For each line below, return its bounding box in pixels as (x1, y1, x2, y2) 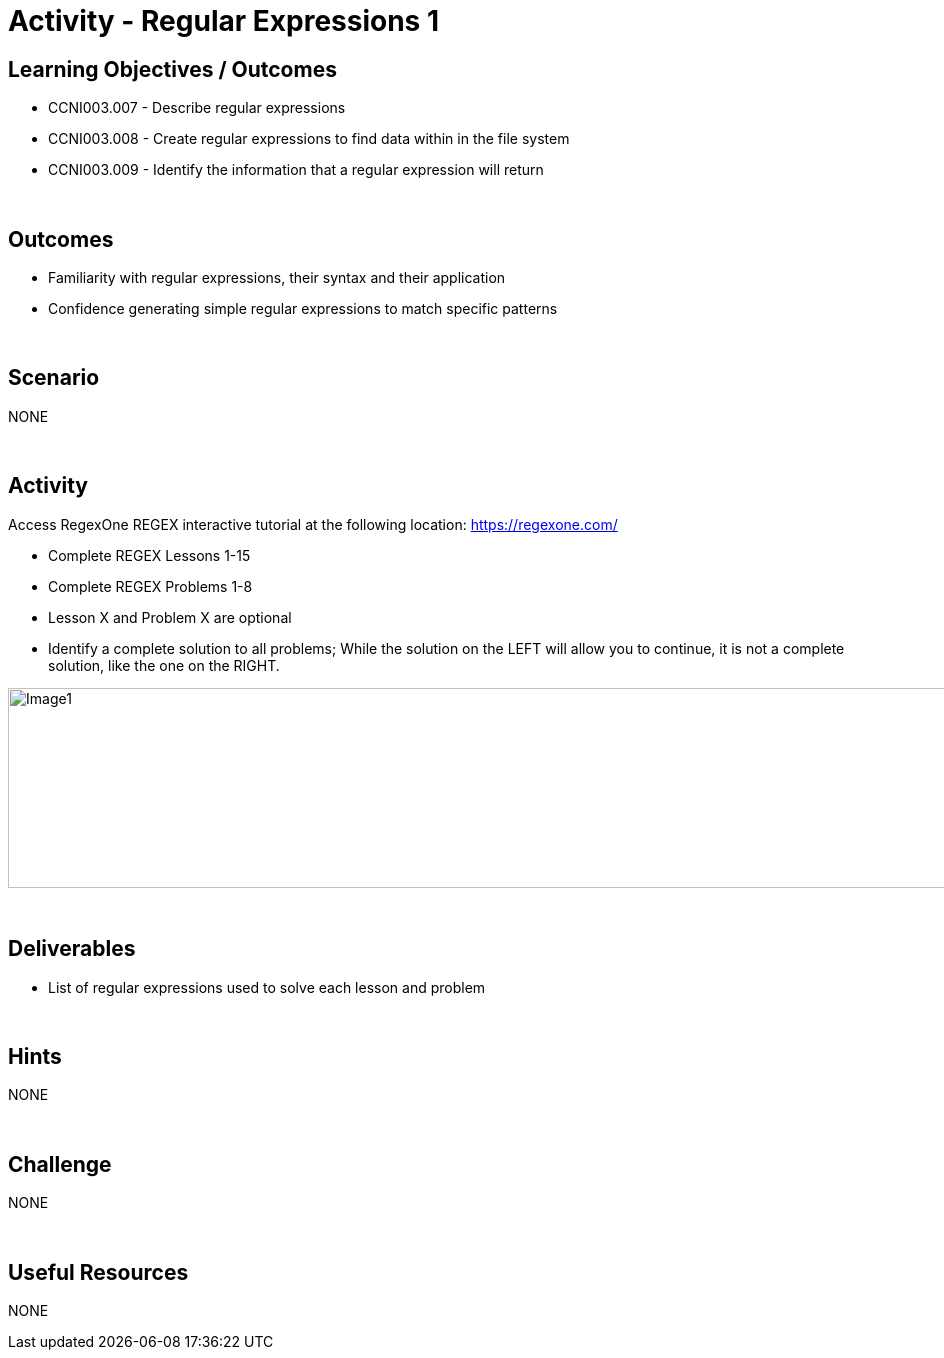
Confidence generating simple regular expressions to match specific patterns (48, 300, 558, 318)
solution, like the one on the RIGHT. (48, 656, 280, 674)
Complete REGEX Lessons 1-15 (48, 546, 251, 564)
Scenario (8, 365, 100, 391)
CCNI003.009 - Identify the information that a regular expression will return (48, 161, 544, 179)
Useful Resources (8, 1259, 189, 1285)
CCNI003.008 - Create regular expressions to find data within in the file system (48, 130, 570, 148)
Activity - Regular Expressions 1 (8, 4, 440, 38)
